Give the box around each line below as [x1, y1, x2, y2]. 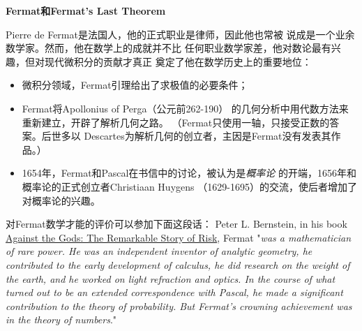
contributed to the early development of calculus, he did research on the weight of [6, 257, 350, 272]
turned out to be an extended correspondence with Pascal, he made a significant [6, 285, 343, 300]
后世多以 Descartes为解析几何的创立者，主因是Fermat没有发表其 [41, 128, 331, 143]
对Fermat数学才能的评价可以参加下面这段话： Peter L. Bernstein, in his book [6, 216, 347, 231]
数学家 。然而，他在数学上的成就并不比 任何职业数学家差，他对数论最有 [6, 41, 331, 55]
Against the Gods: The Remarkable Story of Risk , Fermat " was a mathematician [6, 230, 352, 244]
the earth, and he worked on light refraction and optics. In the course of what [6, 271, 335, 286]
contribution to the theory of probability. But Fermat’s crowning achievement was [6, 298, 352, 313]
